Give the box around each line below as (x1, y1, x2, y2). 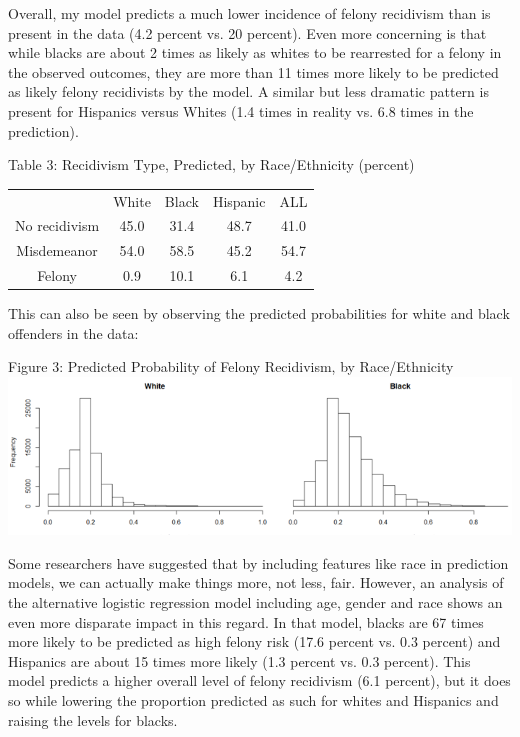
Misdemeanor (16, 240, 98, 261)
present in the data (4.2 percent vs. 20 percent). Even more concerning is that (8, 22, 487, 43)
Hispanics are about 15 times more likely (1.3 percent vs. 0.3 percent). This (8, 650, 471, 671)
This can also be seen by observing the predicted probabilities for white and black (8, 303, 510, 324)
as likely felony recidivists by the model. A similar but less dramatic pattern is (8, 81, 489, 102)
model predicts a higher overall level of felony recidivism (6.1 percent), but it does (8, 670, 511, 691)
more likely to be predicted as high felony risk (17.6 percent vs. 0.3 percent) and (8, 631, 501, 652)
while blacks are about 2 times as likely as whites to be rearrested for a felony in (8, 42, 502, 63)
